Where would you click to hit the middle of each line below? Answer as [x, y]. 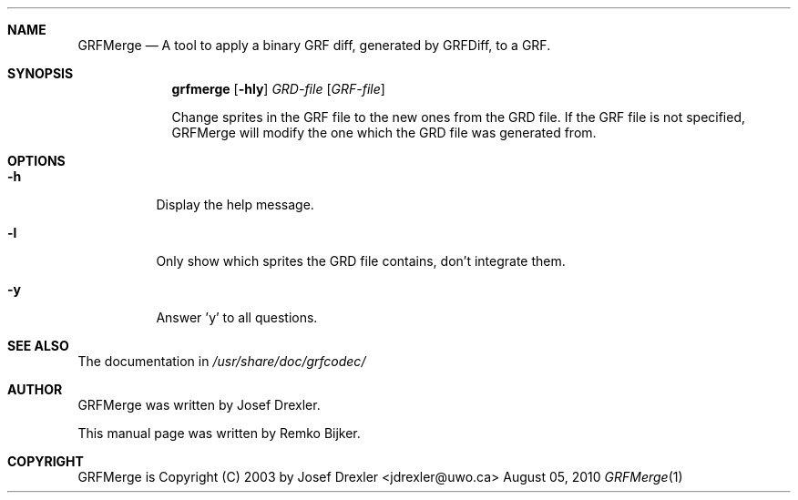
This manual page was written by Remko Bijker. [219, 433]
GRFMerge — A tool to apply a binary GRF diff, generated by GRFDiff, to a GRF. [314, 45]
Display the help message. [235, 204]
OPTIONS [36, 161]
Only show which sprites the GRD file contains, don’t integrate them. [361, 261]
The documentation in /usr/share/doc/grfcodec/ [222, 361]
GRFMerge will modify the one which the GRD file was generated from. [384, 133]
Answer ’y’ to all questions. [237, 317]
